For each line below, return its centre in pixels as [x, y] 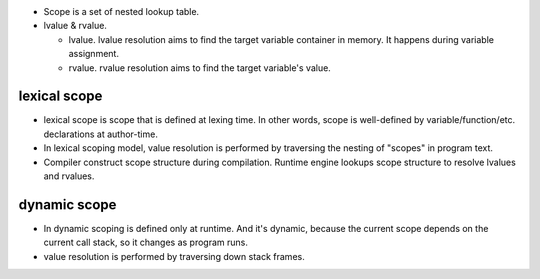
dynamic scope [67, 204]
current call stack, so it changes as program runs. [146, 242]
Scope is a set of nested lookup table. [121, 11]
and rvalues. [69, 176]
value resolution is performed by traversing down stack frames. [174, 256]
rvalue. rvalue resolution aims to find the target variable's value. [200, 67]
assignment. [94, 54]
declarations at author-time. [101, 134]
